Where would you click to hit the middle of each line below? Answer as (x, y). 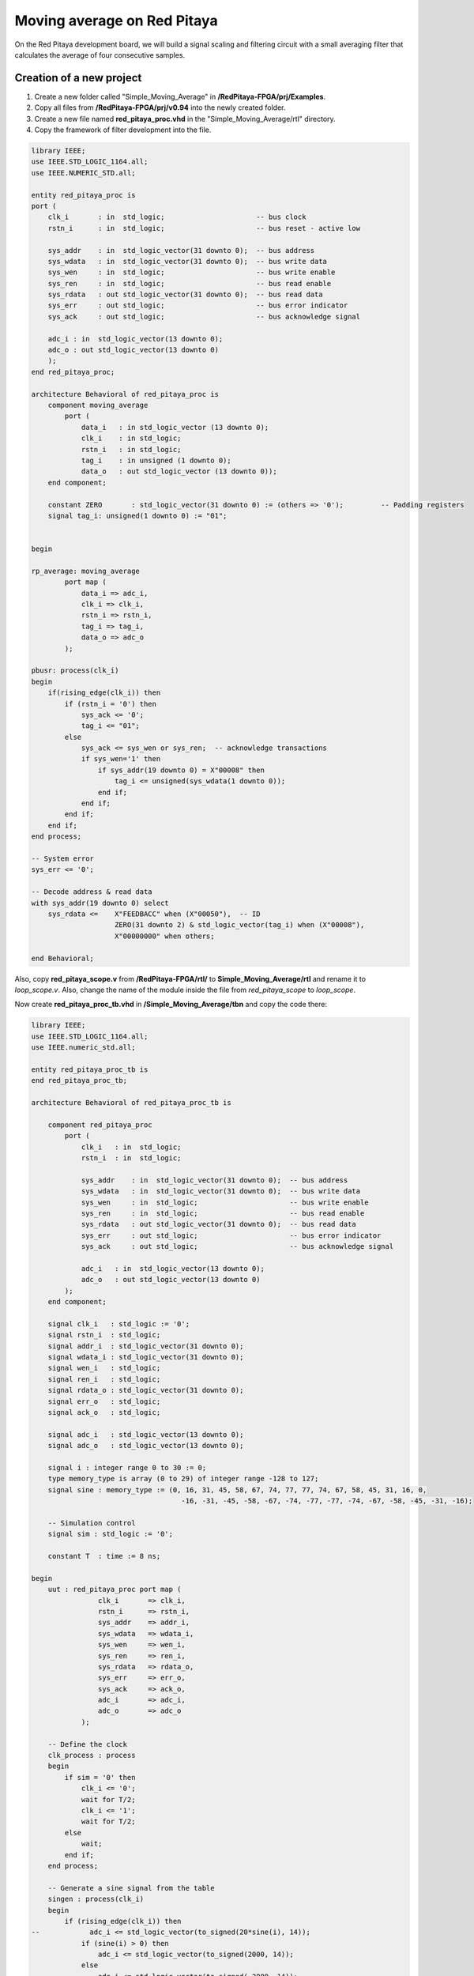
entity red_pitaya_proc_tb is (90, 1069)
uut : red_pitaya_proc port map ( (115, 1589)
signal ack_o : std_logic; (104, 1412)
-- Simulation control (92, 1523)
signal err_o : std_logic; (104, 1401)
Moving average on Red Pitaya (116, 21)
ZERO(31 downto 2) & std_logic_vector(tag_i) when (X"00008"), (240, 925)
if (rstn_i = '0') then (111, 704)
